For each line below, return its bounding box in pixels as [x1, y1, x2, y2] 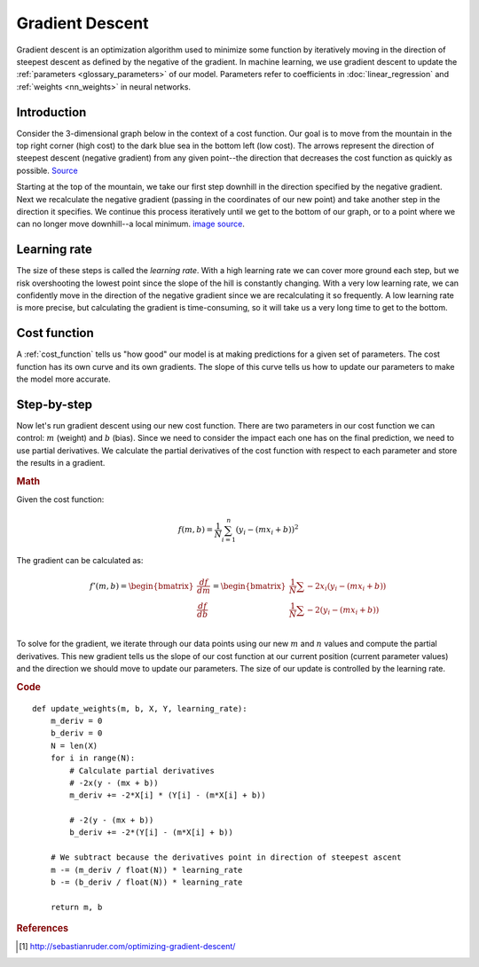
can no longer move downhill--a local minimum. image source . [16, 218, 246, 230]
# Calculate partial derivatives [69, 766, 215, 775]
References [16, 923, 69, 935]
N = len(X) [50, 741, 98, 751]
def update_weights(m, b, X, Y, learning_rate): [32, 704, 247, 713]
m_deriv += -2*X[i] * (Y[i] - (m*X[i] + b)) [69, 790, 266, 800]
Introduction [16, 105, 87, 120]
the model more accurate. [16, 373, 111, 385]
